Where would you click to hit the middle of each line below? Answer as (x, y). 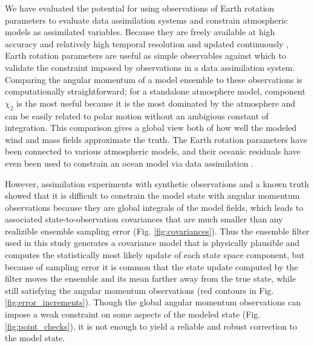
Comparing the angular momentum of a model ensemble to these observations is (154, 79)
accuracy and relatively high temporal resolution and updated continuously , (147, 43)
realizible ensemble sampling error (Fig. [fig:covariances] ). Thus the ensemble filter (157, 231)
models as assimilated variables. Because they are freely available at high (140, 32)
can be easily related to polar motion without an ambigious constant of (137, 115)
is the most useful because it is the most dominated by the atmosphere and (156, 103)
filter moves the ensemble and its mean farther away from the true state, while (151, 278)
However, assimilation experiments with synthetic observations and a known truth (157, 183)
